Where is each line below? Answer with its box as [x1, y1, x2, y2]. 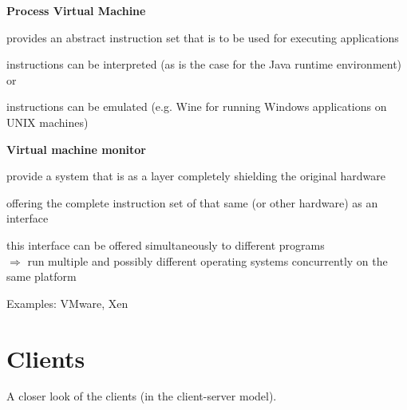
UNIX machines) [6, 113, 89, 130]
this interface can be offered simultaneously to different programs [6, 236, 325, 253]
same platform [6, 268, 77, 285]
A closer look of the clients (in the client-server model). [6, 388, 277, 404]
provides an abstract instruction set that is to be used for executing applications [6, 29, 399, 45]
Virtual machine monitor [6, 140, 146, 157]
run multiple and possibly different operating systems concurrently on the [27, 252, 388, 269]
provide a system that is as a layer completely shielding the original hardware [6, 168, 386, 184]
